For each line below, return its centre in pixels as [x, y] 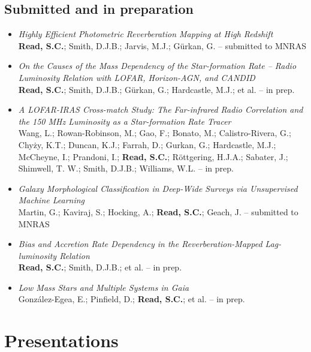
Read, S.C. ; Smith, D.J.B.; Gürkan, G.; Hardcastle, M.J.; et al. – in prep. [156, 89]
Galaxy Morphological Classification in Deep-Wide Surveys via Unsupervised [158, 188]
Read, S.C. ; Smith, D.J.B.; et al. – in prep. [100, 267]
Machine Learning [52, 200]
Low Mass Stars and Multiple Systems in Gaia [104, 287]
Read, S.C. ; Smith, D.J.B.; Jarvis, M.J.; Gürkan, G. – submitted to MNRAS [162, 45]
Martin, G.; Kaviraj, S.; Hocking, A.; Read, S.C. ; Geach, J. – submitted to [158, 211]
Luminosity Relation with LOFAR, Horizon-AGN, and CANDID [137, 77]
